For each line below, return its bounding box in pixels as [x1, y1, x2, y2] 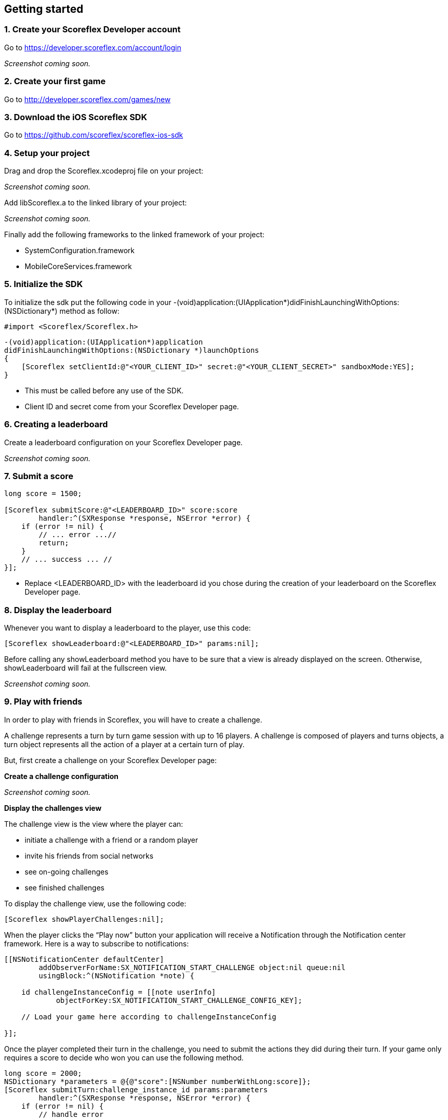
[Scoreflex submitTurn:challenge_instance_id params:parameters [4, 1085, 268, 1094]
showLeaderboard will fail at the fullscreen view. [4, 663, 167, 673]
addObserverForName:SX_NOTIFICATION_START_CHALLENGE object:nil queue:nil [38, 963, 345, 972]
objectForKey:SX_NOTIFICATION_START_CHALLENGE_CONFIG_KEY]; [56, 996, 302, 1004]
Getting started [4, 3, 84, 15]
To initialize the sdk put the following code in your [4, 297, 172, 307]
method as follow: [59, 306, 119, 315]
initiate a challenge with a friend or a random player [25, 835, 198, 844]
